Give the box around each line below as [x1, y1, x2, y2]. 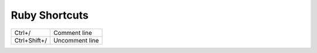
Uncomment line [53, 36, 99, 44]
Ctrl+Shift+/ [14, 36, 47, 44]
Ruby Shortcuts [11, 9, 89, 22]
